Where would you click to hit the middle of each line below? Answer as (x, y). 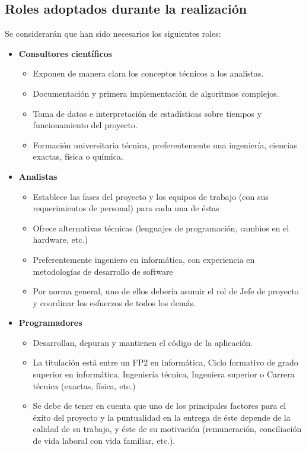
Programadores (50, 323)
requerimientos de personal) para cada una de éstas (126, 208)
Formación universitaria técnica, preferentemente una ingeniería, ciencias (165, 144)
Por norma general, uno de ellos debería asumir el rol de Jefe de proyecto (166, 291)
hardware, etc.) (60, 239)
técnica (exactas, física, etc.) (84, 385)
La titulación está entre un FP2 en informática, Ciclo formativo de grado (165, 362)
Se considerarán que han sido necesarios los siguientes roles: (113, 34)
